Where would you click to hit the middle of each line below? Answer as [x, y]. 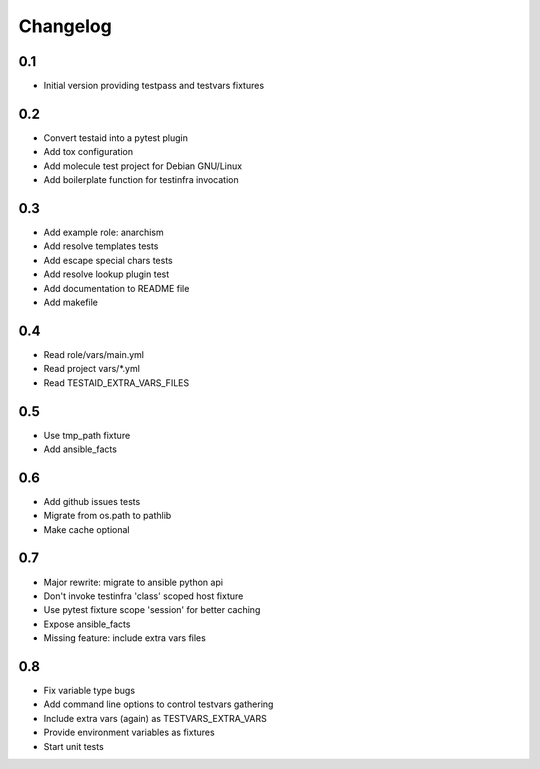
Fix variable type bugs [89, 691]
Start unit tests [73, 746]
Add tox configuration [88, 152]
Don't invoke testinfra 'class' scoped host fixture [143, 596]
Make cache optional [86, 529]
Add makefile [71, 302]
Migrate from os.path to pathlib [107, 516]
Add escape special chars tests [108, 260]
